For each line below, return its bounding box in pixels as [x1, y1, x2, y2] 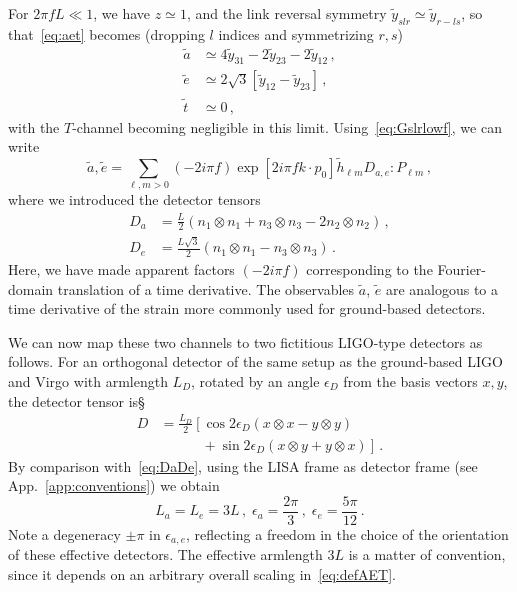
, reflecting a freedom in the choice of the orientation [185, 524, 509, 544]
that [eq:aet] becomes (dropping [8, 23, 205, 44]
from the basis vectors [343, 370, 478, 391]
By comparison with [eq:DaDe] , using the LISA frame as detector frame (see [8, 455, 478, 476]
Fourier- [437, 258, 487, 279]
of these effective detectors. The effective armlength [8, 544, 323, 565]
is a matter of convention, [348, 544, 506, 565]
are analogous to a [385, 278, 499, 299]
